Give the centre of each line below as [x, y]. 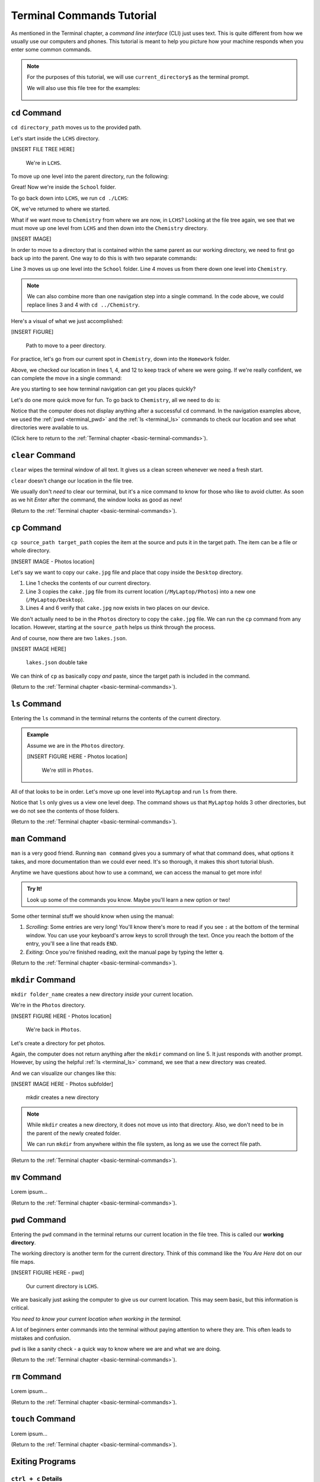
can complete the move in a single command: [66, 378]
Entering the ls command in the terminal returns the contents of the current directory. [116, 718]
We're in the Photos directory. [48, 1005]
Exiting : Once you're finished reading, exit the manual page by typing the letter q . [125, 952]
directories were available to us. [50, 427]
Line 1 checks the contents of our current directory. [88, 583]
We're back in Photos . [53, 1030]
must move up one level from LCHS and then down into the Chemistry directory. [110, 228]
